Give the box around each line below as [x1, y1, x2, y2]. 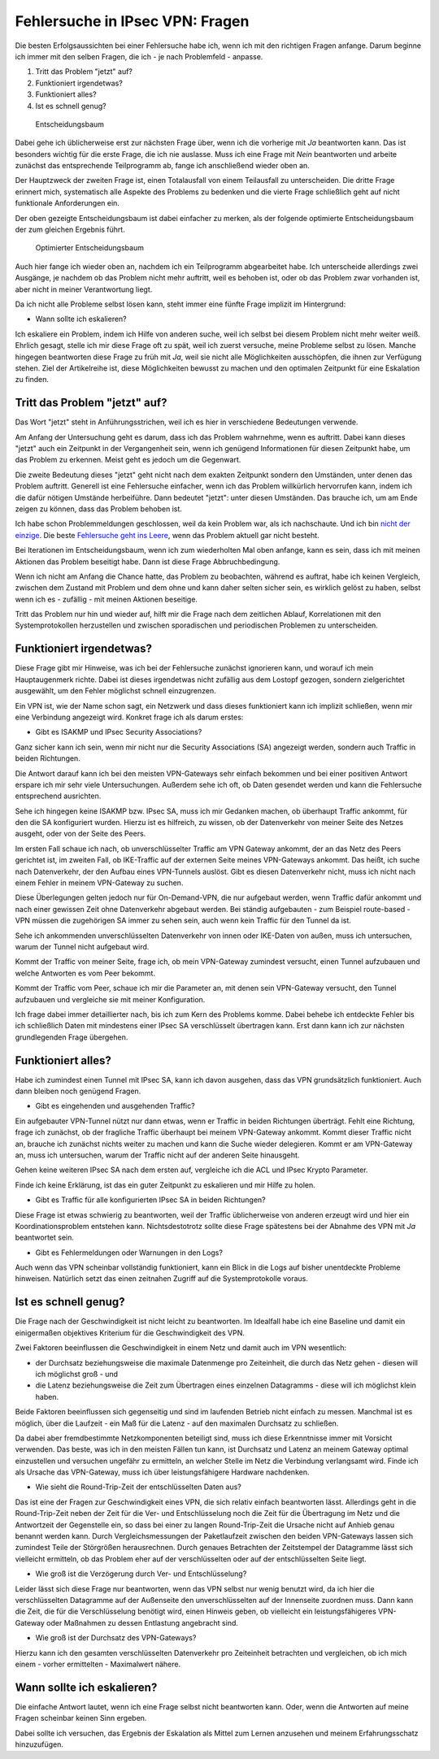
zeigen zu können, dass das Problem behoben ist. [15, 504, 183, 514]
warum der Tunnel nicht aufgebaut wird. [15, 941, 150, 951]
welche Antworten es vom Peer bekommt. [15, 968, 156, 978]
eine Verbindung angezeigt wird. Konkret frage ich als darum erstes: [15, 712, 244, 722]
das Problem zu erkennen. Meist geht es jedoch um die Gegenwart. [15, 455, 241, 465]
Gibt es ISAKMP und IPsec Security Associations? [35, 727, 202, 737]
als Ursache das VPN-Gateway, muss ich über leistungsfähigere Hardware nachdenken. [15, 1467, 310, 1477]
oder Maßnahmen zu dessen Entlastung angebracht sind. [46, 1618, 239, 1627]
